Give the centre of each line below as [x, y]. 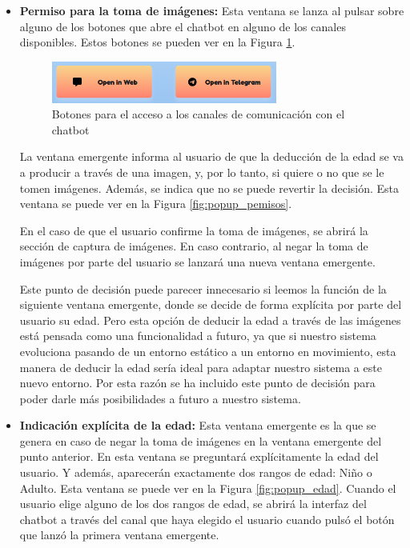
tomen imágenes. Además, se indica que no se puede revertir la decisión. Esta [209, 188]
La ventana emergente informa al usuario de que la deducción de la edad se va [211, 156]
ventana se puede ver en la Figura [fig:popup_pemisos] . [156, 204]
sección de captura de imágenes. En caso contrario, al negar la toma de [194, 246]
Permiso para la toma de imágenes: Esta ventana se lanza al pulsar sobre [212, 10]
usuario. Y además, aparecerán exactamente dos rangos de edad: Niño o [196, 472]
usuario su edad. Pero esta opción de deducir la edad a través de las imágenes [210, 320]
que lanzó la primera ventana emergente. [119, 535]
